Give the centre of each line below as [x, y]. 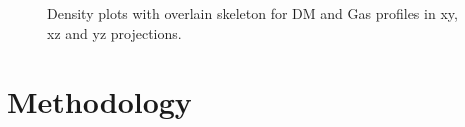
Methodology [99, 101]
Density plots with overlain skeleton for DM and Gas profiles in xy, [252, 13]
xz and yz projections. [114, 32]
